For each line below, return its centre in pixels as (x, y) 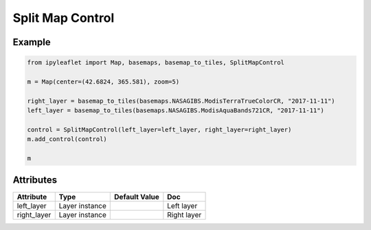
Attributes (35, 180)
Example (32, 42)
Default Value (137, 196)
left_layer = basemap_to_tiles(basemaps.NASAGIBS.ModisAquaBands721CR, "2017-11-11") (176, 111)
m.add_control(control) (67, 139)
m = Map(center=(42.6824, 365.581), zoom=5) (103, 81)
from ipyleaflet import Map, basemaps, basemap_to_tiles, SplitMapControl (156, 63)
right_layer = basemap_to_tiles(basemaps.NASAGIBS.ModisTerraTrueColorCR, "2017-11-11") (181, 101)
